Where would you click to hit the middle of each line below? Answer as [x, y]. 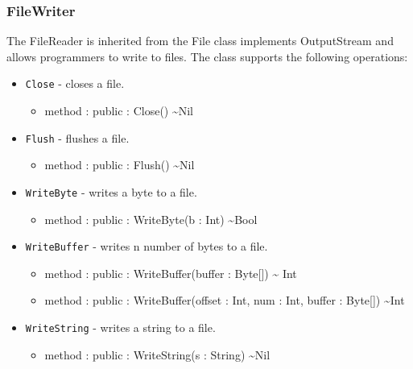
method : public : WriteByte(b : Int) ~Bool [151, 219]
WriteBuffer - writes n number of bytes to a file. [147, 246]
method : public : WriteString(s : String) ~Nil [157, 354]
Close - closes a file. [75, 83]
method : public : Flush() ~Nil [120, 165]
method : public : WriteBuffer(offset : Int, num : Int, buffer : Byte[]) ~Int [225, 300]
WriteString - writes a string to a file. [120, 327]
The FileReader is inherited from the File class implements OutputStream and [200, 41]
